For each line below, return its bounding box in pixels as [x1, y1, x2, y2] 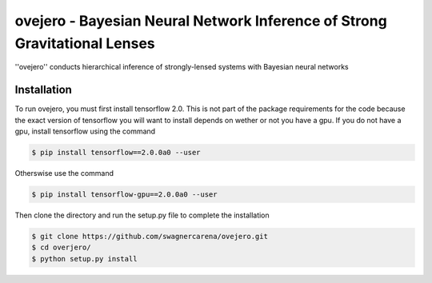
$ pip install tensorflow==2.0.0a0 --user [31, 148, 201, 157]
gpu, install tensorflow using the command [14, 126, 156, 136]
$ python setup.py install [31, 254, 138, 263]
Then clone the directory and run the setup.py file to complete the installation [14, 210, 270, 220]
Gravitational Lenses [14, 34, 155, 52]
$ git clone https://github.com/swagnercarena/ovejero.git [31, 232, 268, 241]
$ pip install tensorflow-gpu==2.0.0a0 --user [31, 189, 218, 199]
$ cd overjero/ [31, 243, 91, 252]
